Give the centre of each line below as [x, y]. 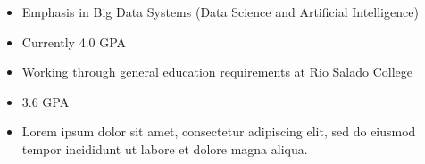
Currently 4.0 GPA [74, 41]
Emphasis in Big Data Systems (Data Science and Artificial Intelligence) [220, 12]
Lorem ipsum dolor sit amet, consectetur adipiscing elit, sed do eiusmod [219, 131]
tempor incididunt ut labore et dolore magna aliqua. [165, 148]
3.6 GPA [46, 101]
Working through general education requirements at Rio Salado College [217, 72]
